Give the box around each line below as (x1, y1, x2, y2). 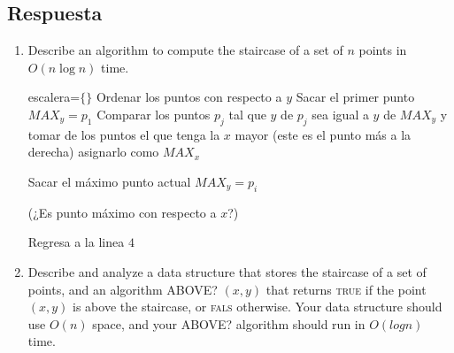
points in (358, 41, 407, 59)
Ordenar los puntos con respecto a (96, 88, 282, 106)
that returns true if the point (265, 280, 427, 298)
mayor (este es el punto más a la (235, 125, 412, 143)
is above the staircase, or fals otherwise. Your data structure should (73, 297, 442, 316)
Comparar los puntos (96, 104, 211, 123)
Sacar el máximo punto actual (27, 172, 191, 190)
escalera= (27, 88, 81, 106)
